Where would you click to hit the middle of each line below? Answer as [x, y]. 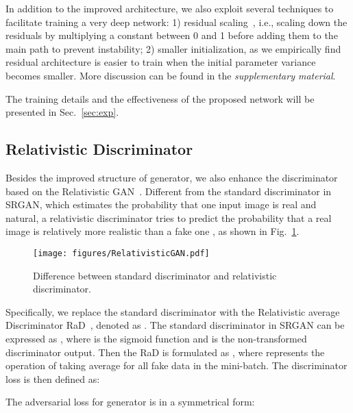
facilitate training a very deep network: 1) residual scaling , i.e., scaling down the [176, 22]
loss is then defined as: [53, 378]
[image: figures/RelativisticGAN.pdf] [121, 253]
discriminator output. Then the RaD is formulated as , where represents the [165, 352]
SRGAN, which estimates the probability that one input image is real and [161, 204]
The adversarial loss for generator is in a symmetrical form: [130, 402]
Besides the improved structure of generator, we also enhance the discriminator [172, 177]
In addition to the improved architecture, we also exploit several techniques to [170, 8]
